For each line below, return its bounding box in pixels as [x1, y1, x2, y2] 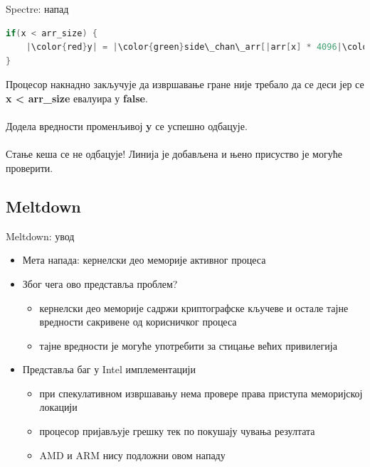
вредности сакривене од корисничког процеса [39, 314, 237, 329]
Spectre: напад [6, 1, 69, 16]
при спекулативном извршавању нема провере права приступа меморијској [39, 385, 363, 400]
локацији [39, 399, 78, 414]
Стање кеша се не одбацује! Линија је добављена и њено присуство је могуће [6, 146, 342, 161]
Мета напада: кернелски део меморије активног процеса [22, 252, 266, 267]
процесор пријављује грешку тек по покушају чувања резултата [39, 424, 315, 439]
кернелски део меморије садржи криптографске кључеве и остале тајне [39, 300, 349, 315]
